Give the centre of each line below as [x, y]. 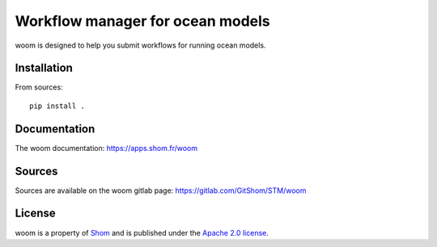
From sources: [39, 87]
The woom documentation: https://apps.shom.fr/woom [106, 148]
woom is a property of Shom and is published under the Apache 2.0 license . [142, 232]
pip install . [57, 106]
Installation [44, 68]
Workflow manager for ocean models [142, 21]
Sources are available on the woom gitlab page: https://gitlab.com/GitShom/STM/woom [161, 190]
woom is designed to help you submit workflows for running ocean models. [140, 45]
